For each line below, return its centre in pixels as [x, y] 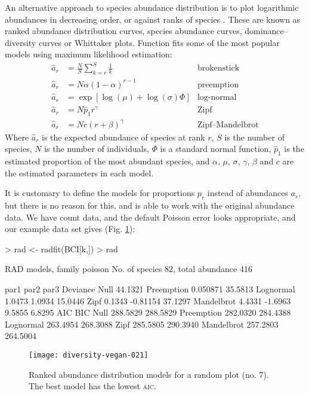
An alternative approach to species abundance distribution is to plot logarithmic [152, 7]
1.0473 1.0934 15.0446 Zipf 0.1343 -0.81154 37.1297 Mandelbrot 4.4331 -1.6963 [148, 300]
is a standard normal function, [216, 149]
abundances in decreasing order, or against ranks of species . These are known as [153, 19]
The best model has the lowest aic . [92, 386]
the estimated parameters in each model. [79, 172]
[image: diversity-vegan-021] [89, 355]
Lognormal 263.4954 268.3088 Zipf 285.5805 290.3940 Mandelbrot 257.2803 [142, 324]
